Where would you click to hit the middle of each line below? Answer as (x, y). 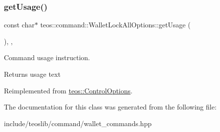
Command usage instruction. (47, 57)
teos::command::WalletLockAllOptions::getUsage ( (115, 25)
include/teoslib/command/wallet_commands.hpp (78, 123)
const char (19, 25)
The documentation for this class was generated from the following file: (110, 107)
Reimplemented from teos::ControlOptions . (68, 90)
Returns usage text (32, 74)
